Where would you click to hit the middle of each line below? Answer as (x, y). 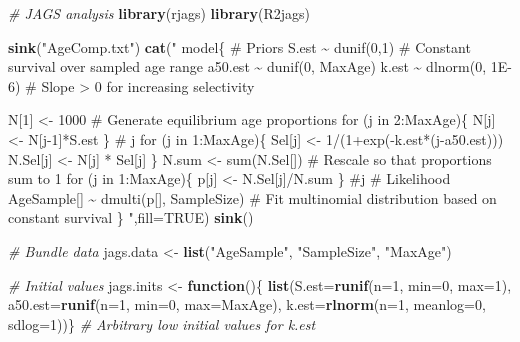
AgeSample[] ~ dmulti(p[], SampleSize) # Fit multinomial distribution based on (252, 197)
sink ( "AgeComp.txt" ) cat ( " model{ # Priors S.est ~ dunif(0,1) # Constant (239, 46)
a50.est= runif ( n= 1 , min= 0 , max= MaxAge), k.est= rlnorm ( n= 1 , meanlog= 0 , (247, 304)
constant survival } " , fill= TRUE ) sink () (131, 217)
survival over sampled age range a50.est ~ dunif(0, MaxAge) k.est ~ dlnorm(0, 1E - (260, 66)
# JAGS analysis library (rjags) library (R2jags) (159, 13)
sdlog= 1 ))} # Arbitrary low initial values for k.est (162, 323)
